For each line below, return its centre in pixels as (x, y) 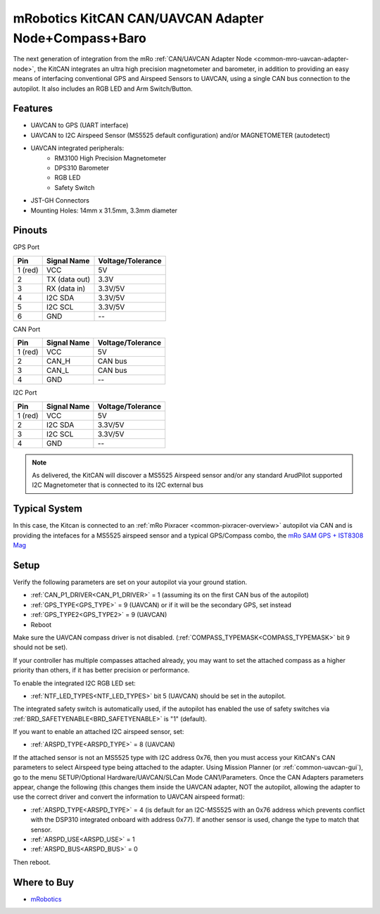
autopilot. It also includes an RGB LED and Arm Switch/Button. (103, 89)
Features (33, 109)
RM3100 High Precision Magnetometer (110, 158)
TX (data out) (68, 279)
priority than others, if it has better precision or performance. (101, 670)
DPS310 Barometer (82, 167)
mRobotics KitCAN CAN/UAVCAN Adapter (138, 18)
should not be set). (40, 647)
